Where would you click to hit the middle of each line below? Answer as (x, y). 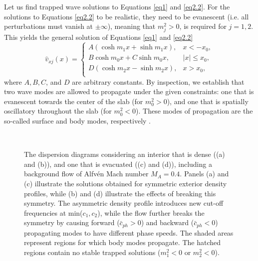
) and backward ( (167, 222)
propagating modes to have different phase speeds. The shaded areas (129, 232)
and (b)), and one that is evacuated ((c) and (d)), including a (118, 164)
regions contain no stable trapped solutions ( (92, 252)
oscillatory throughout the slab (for (58, 111)
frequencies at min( (53, 212)
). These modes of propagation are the (194, 111)
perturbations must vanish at (49, 26)
